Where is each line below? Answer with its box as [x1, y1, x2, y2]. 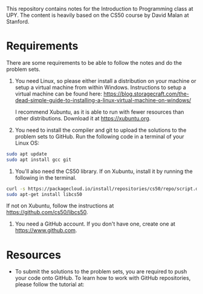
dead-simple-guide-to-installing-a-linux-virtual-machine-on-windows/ [14, 96, 192, 103]
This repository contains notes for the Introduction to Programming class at [6, 5, 193, 12]
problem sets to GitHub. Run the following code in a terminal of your [14, 132, 184, 140]
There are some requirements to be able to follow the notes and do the [6, 59, 182, 66]
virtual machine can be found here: [14, 90, 103, 97]
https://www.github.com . [14, 227, 77, 234]
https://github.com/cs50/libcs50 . [6, 209, 89, 216]
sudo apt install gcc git [6, 157, 71, 163]
